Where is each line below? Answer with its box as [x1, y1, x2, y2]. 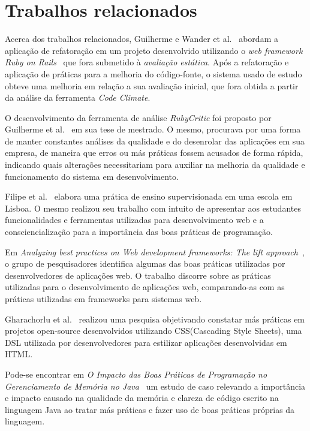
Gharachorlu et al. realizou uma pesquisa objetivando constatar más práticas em [5, 312, 305, 325]
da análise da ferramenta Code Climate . [5, 91, 151, 104]
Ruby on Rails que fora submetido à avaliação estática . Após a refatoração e [5, 56, 289, 68]
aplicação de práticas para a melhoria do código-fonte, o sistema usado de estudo [5, 67, 302, 80]
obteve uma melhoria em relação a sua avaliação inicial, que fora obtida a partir [5, 79, 299, 92]
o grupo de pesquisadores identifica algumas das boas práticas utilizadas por [5, 257, 285, 270]
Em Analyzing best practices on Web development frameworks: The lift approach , [5, 245, 305, 258]
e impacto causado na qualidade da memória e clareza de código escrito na [5, 391, 279, 404]
